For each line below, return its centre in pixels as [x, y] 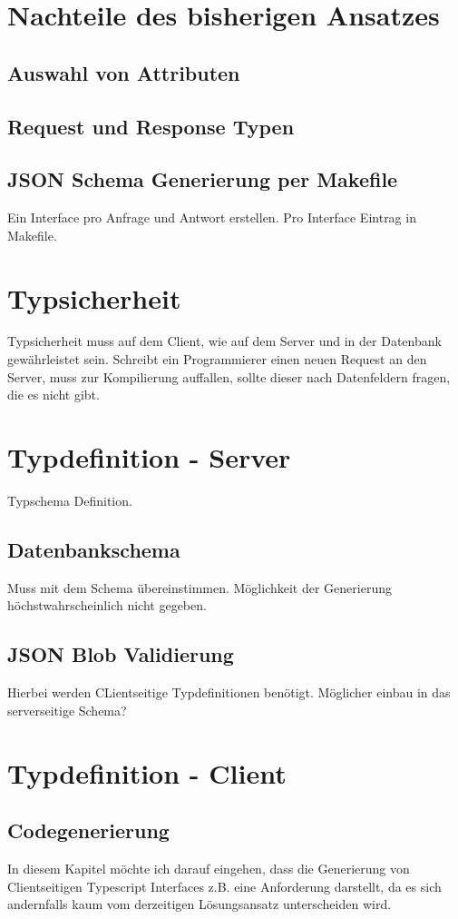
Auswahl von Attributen [124, 72]
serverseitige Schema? [67, 710]
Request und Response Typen [151, 126]
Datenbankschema [94, 549]
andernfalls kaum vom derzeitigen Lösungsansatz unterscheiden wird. [200, 904]
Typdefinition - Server [149, 457]
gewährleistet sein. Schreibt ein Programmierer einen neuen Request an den [217, 359]
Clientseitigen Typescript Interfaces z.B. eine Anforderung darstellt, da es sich [224, 886]
